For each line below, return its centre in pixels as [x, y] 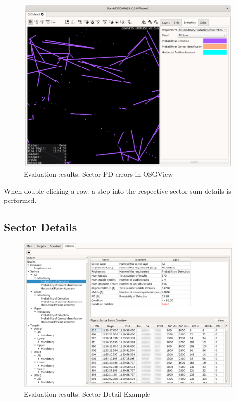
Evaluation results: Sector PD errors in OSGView [98, 174]
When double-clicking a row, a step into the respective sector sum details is [118, 190]
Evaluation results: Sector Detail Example [87, 394]
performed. [20, 200]
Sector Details [41, 227]
